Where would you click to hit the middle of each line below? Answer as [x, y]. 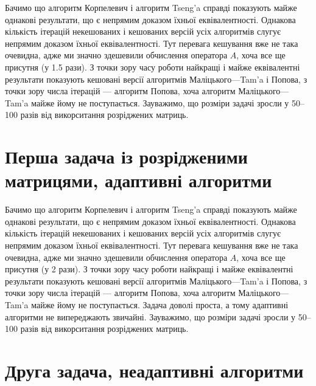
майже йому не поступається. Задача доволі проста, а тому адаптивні [160, 305]
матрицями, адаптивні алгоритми [139, 180]
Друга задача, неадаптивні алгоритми [154, 370]
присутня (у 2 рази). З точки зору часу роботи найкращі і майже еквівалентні [149, 269]
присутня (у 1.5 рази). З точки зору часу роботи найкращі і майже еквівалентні [153, 67]
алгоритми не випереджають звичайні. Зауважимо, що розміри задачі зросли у [150, 316]
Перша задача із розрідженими [126, 157]
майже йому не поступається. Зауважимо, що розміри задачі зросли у [160, 102]
